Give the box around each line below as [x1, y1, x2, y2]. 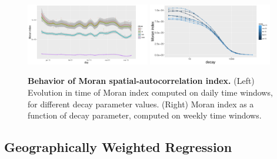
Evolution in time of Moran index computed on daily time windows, [28, 86, 273, 98]
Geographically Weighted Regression [4, 138, 232, 156]
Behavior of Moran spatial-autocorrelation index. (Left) [28, 75, 255, 87]
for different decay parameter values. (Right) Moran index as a [28, 97, 254, 110]
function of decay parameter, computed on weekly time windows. [28, 109, 262, 121]
